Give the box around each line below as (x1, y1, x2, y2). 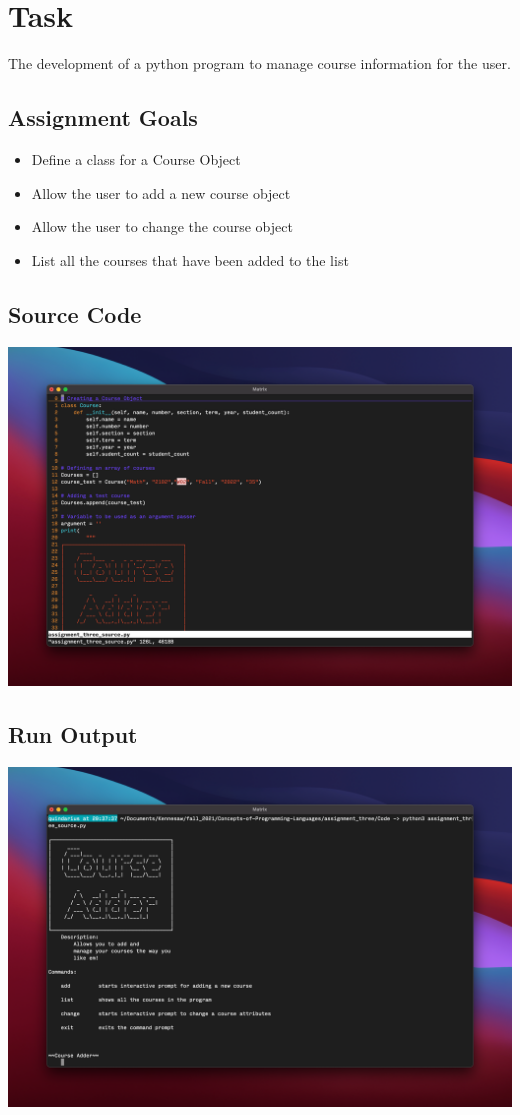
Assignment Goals (8, 102, 198, 133)
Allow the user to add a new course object (31, 182, 291, 203)
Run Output (8, 719, 138, 750)
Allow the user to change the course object (31, 216, 293, 237)
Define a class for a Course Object (31, 148, 241, 169)
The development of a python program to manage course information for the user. (8, 53, 511, 74)
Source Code (8, 298, 142, 329)
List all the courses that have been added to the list (31, 249, 349, 270)
